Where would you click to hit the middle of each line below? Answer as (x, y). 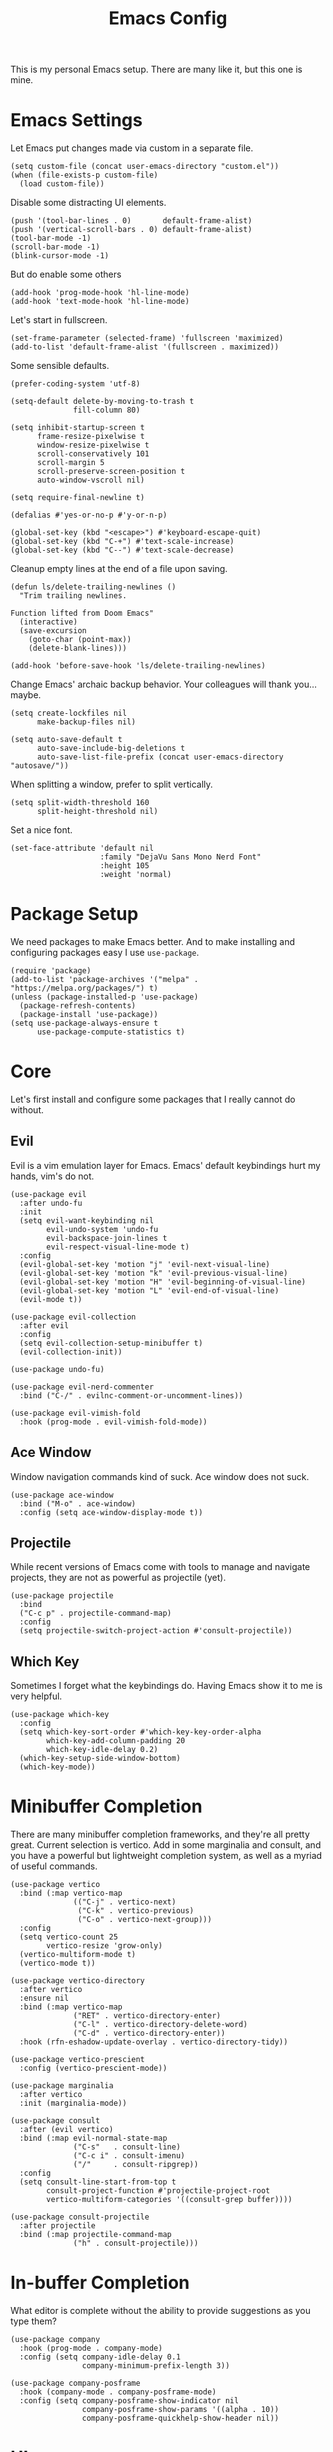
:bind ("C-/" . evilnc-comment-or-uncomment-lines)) (131, 1395)
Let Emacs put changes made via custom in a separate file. (132, 148)
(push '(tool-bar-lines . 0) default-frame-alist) (131, 221)
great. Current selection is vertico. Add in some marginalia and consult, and (166, 1845)
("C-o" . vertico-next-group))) (145, 1920)
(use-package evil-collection (73, 1317)
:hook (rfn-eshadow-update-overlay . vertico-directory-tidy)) (153, 2042)
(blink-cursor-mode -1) (60, 256)
